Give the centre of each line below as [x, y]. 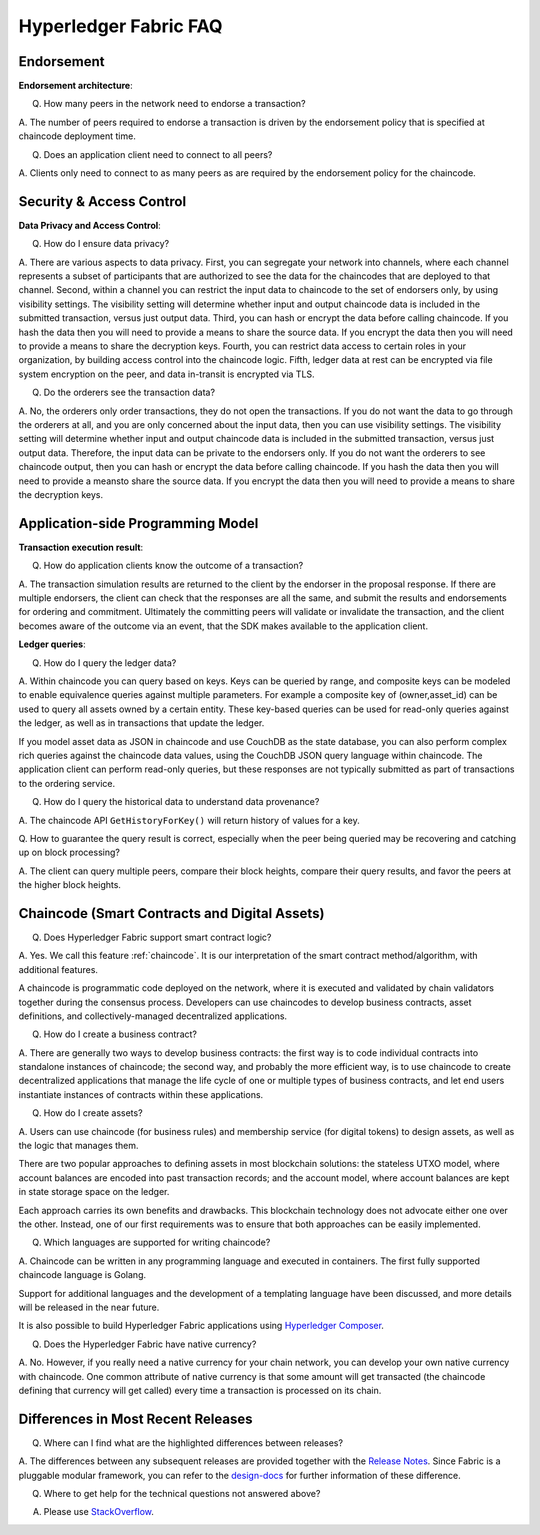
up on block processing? [69, 852]
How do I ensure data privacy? [106, 244]
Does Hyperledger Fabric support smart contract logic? [157, 937]
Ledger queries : [52, 644]
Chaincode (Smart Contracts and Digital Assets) [171, 913]
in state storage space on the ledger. [94, 1192]
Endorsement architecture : [76, 86]
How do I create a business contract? [120, 1034]
